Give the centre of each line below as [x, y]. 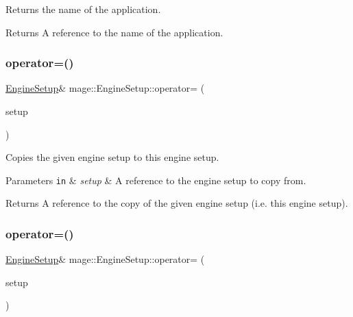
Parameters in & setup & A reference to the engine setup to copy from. [156, 180]
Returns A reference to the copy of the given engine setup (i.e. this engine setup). [177, 203]
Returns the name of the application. [83, 9]
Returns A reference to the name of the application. [114, 32]
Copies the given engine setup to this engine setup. [112, 157]
